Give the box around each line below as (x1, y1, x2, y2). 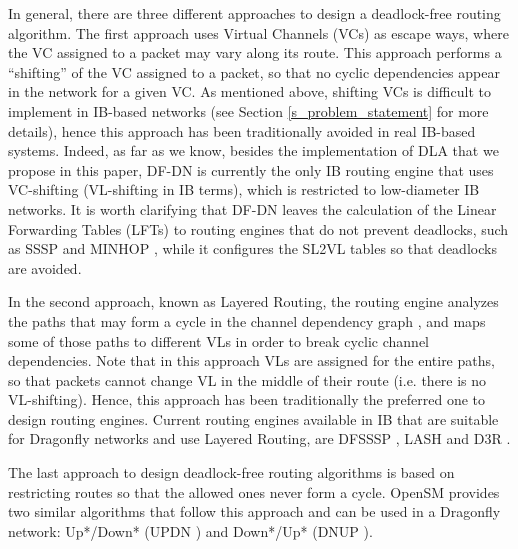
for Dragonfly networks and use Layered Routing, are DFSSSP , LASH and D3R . (8, 428, 511, 449)
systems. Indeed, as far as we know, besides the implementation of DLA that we (8, 140, 499, 161)
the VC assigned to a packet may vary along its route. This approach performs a (8, 42, 502, 63)
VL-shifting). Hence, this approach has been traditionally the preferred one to (8, 389, 486, 410)
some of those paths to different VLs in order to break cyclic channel (8, 330, 430, 351)
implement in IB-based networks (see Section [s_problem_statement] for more (8, 100, 489, 121)
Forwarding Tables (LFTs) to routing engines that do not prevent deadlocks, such (8, 218, 509, 239)
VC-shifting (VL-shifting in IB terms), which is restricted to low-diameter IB (8, 179, 480, 200)
